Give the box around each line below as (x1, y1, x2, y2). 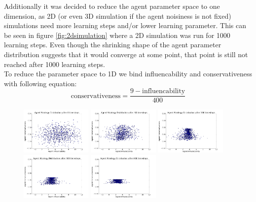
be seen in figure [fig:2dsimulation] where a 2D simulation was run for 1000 (4, 30, 230, 40)
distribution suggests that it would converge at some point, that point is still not (4, 49, 248, 59)
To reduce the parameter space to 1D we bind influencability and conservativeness (4, 68, 253, 79)
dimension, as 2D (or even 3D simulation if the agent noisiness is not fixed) (4, 10, 231, 21)
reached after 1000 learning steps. (4, 59, 105, 69)
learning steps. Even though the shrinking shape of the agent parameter (4, 39, 221, 50)
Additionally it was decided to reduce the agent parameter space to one (4, 1, 220, 11)
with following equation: (4, 78, 77, 88)
